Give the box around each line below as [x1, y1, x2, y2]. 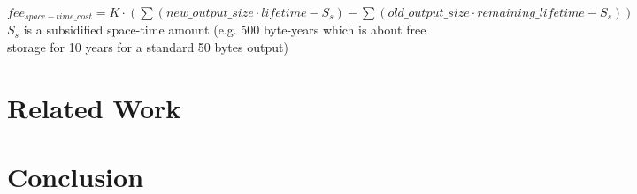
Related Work [7, 89, 181, 125]
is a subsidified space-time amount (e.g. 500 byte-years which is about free [23, 20, 426, 39]
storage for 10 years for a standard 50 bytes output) [7, 38, 288, 56]
